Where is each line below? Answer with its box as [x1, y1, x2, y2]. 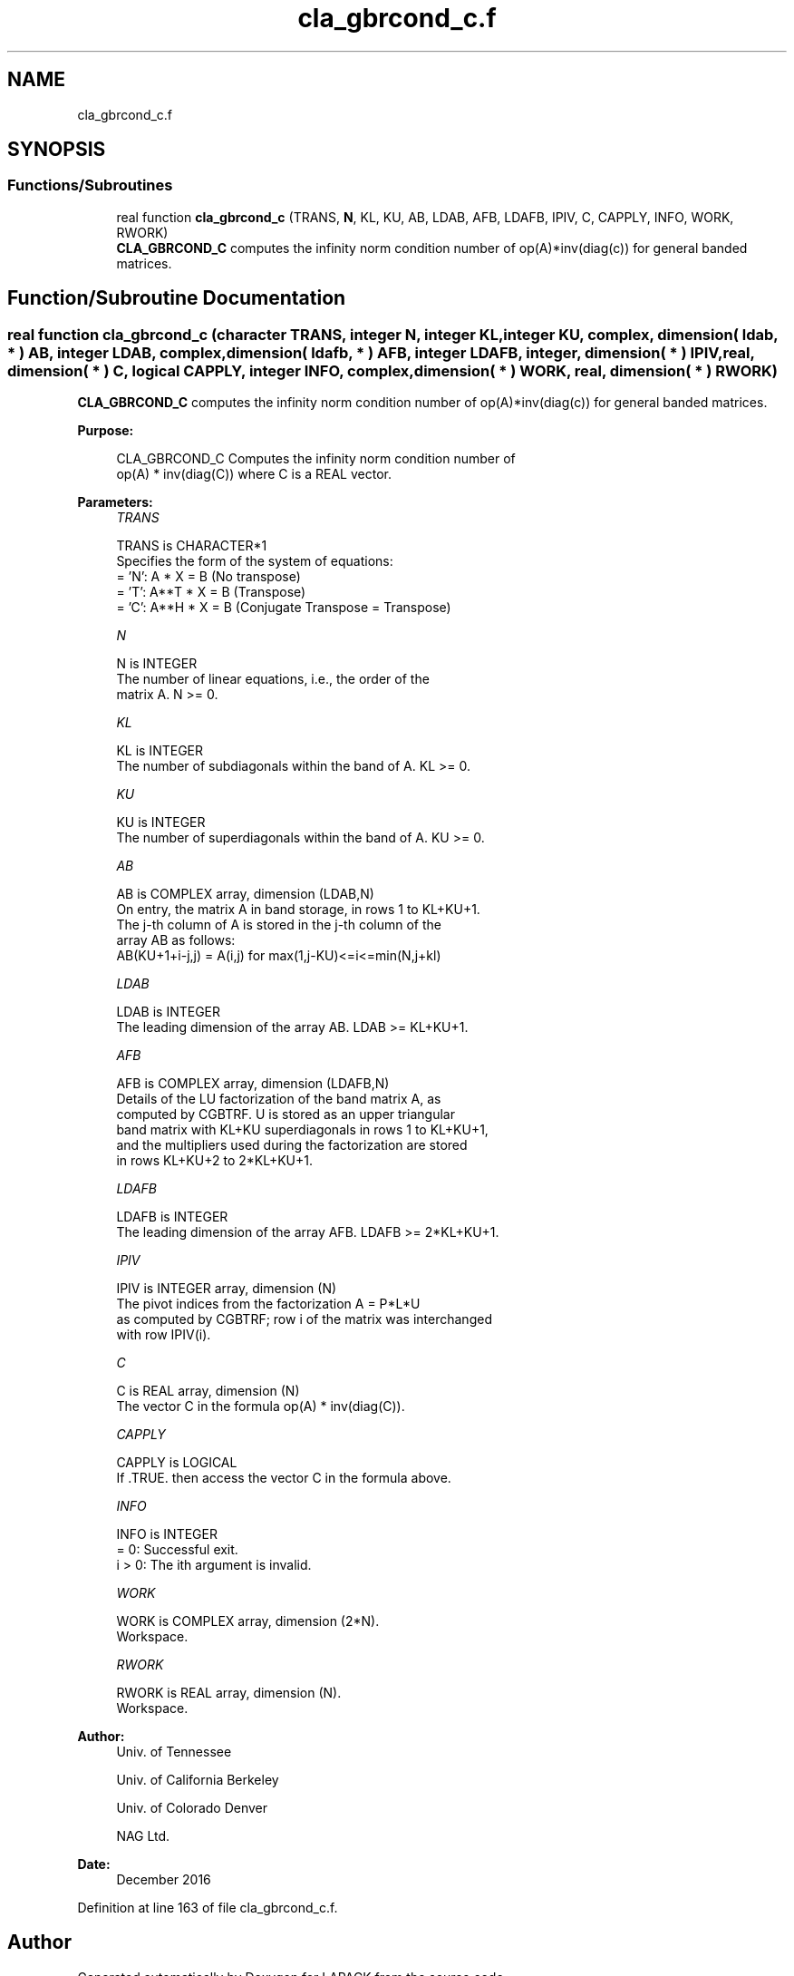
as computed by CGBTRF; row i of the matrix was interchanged [116, 1311, 492, 1328]
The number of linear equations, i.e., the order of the [116, 671, 430, 687]
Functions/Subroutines [7, 176, 173, 195]
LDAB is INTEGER [116, 1004, 221, 1020]
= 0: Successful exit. [116, 1542, 238, 1558]
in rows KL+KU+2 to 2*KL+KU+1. [116, 1153, 313, 1169]
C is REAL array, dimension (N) [116, 1383, 300, 1399]
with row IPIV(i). [116, 1327, 211, 1343]
